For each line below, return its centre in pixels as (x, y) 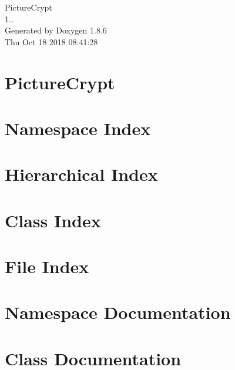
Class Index (53, 220)
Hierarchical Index (81, 174)
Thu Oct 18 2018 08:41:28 (51, 41)
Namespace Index (78, 128)
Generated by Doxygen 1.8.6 (56, 30)
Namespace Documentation (118, 312)
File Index (47, 266)
